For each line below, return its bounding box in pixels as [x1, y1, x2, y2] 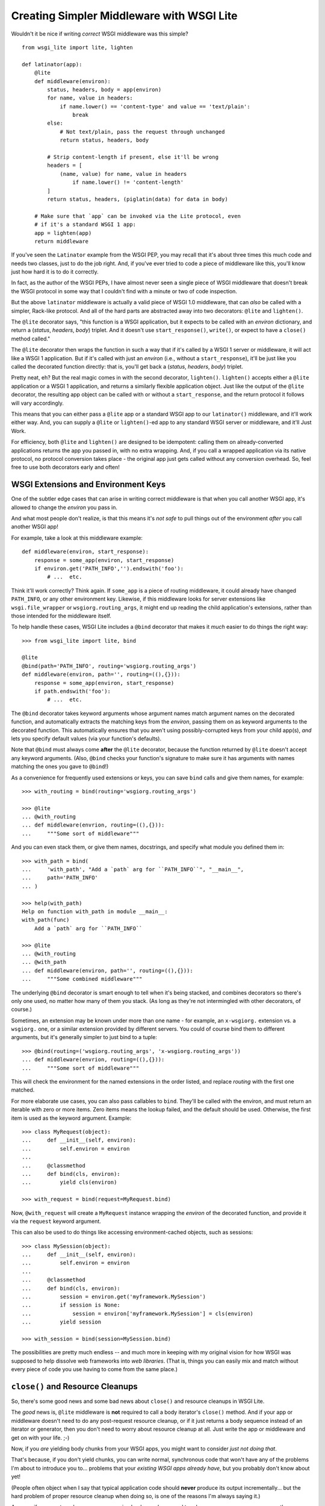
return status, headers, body [60, 137, 149, 144]
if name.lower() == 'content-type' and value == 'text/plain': [60, 103, 250, 110]
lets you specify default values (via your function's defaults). [11, 735, 162, 742]
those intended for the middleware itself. [11, 612, 111, 619]
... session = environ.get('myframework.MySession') [22, 1293, 206, 1301]
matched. [11, 1086, 35, 1093]
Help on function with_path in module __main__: [22, 908, 168, 915]
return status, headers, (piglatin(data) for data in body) [47, 196, 228, 202]
